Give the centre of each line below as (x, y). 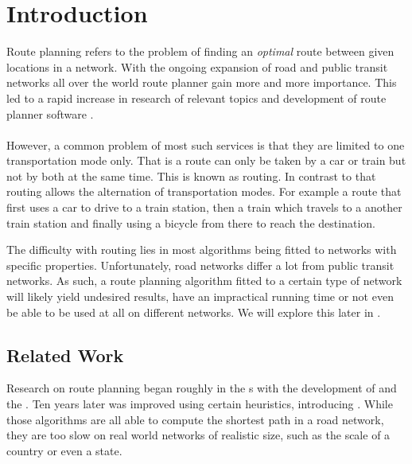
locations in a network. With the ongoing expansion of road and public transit (197, 66)
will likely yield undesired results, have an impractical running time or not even (200, 296)
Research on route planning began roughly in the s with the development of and (202, 388)
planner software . (50, 113)
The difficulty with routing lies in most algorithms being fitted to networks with (202, 250)
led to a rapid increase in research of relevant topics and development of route (196, 97)
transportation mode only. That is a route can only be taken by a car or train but (206, 160)
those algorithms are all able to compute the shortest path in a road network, (195, 419)
